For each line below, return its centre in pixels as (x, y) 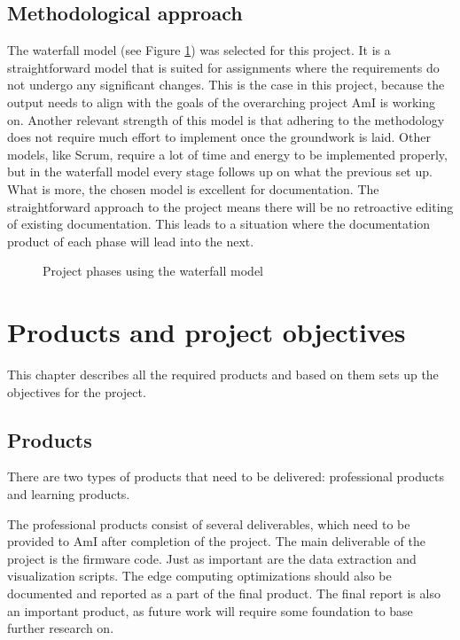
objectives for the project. (77, 391)
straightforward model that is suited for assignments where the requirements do (223, 67)
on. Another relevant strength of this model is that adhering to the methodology (226, 119)
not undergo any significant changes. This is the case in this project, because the (226, 85)
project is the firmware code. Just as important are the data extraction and (212, 558)
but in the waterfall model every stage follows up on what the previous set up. (220, 172)
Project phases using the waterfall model (153, 271)
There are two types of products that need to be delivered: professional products (226, 476)
